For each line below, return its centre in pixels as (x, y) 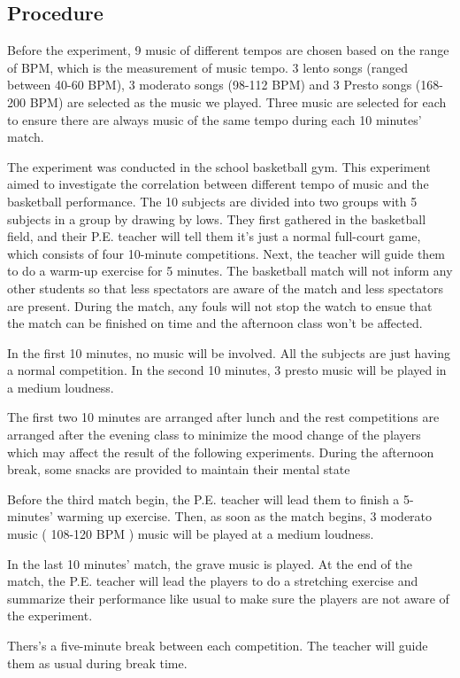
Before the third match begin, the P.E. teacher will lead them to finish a (203, 499)
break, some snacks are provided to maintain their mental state (179, 469)
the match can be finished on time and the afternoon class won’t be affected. (215, 323)
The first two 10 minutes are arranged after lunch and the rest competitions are (223, 417)
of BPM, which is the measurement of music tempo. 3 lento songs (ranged (208, 67)
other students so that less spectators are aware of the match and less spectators (225, 288)
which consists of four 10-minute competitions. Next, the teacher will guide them (226, 253)
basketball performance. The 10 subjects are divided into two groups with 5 (212, 201)
